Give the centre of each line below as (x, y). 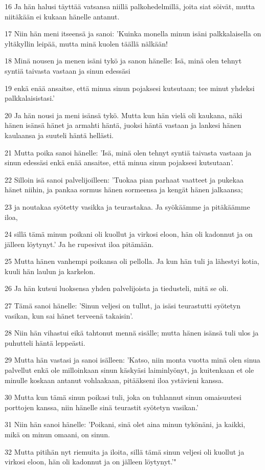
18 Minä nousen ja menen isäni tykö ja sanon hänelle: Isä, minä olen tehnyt (123, 61)
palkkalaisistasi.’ (30, 98)
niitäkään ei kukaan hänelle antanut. (62, 16)
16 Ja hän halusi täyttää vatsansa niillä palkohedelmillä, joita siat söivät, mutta (130, 6)
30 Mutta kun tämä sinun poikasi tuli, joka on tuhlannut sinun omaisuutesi (123, 397)
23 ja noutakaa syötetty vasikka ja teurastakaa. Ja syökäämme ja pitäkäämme (127, 206)
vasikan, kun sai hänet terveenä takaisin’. (69, 315)
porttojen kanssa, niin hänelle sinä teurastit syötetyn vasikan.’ (102, 407)
